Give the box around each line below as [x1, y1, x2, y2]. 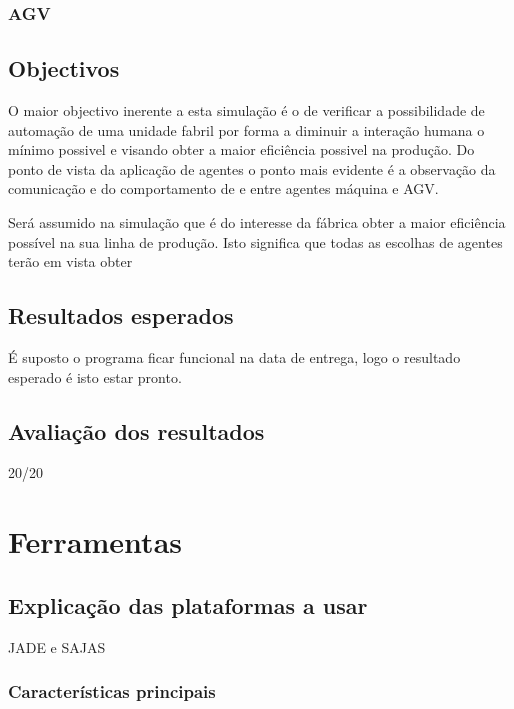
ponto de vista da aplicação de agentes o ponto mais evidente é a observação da [8, 158, 496, 179]
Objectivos [8, 53, 120, 84]
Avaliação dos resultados [8, 415, 265, 446]
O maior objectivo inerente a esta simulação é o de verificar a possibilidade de [8, 100, 485, 121]
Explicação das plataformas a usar [8, 589, 368, 620]
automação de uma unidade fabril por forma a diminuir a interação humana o [8, 119, 485, 140]
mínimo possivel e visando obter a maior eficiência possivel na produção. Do [8, 139, 475, 160]
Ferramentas [8, 521, 182, 562]
